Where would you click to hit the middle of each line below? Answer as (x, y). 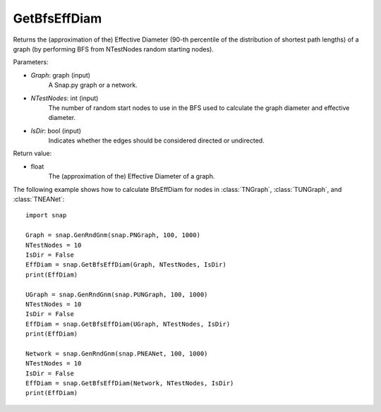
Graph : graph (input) (61, 75)
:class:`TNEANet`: (39, 199)
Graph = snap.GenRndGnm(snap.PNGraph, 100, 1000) (113, 235)
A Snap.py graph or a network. (93, 85)
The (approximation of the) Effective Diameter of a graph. (132, 176)
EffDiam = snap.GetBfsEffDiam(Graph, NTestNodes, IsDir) (126, 265)
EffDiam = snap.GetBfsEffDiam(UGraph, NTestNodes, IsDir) (128, 324)
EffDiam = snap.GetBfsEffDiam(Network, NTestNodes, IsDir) (130, 383)
